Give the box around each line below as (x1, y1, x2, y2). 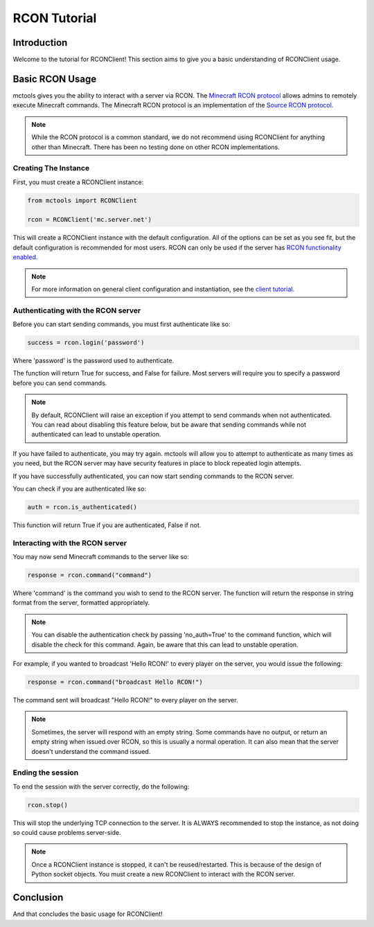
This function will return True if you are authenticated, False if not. (12, 520, 202, 529)
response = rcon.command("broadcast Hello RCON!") (27, 678, 204, 686)
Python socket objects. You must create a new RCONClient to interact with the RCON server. (31, 870, 296, 879)
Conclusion (12, 892, 64, 903)
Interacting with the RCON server (12, 538, 127, 547)
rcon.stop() (27, 801, 69, 809)
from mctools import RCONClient (27, 196, 138, 204)
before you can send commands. (12, 378, 107, 387)
